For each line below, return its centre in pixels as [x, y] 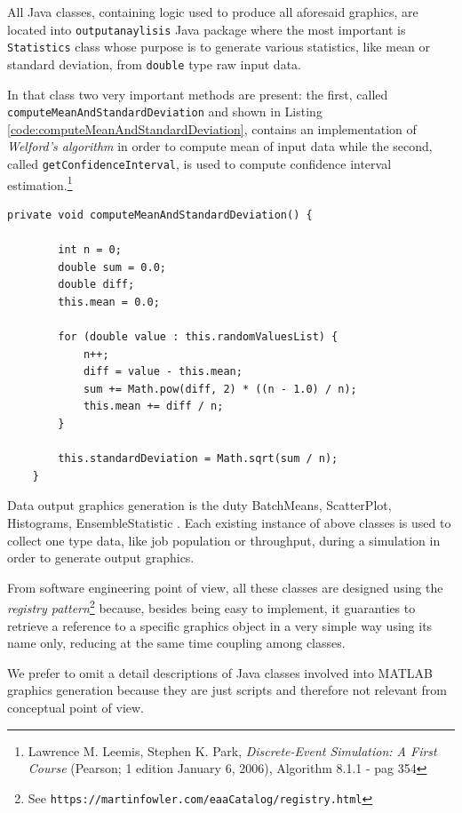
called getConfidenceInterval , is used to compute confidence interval [199, 163]
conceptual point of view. [76, 707]
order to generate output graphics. [101, 558]
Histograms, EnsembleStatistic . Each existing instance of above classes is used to [229, 522]
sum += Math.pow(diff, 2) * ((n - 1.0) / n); [220, 389]
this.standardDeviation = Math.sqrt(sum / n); [198, 459]
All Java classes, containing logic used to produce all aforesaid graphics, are [213, 12]
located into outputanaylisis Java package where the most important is [207, 29]
